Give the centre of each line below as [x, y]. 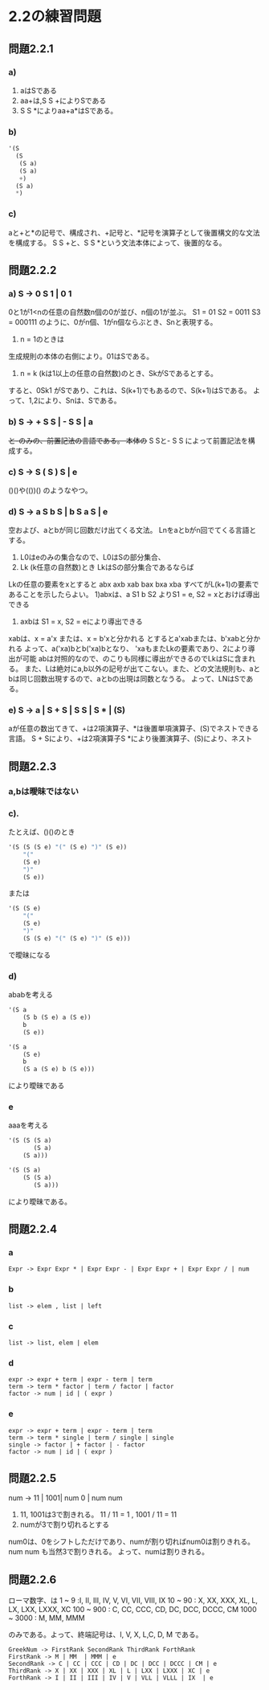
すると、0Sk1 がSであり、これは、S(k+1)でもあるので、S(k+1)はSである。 [130, 391]
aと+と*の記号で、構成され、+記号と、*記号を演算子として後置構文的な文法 [134, 232]
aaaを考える [29, 1125]
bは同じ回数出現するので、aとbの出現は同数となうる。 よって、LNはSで [127, 679]
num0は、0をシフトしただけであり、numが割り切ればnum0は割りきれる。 [132, 1542]
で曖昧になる [29, 955]
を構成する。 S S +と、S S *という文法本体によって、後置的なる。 [117, 243]
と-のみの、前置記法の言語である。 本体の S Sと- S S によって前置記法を [128, 440]
